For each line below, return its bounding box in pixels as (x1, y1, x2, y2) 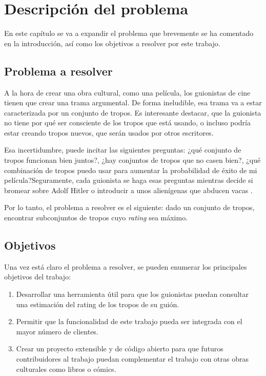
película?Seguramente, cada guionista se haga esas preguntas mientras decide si (4, 175, 253, 185)
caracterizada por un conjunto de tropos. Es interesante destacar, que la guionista (4, 107, 261, 118)
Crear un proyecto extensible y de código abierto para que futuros (16, 343, 223, 354)
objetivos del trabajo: (4, 271, 71, 282)
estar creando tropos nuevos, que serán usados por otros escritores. (4, 127, 214, 138)
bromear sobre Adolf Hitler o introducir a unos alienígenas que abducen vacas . (4, 184, 253, 195)
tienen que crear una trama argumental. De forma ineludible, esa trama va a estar (4, 97, 262, 108)
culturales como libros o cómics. (16, 363, 116, 374)
